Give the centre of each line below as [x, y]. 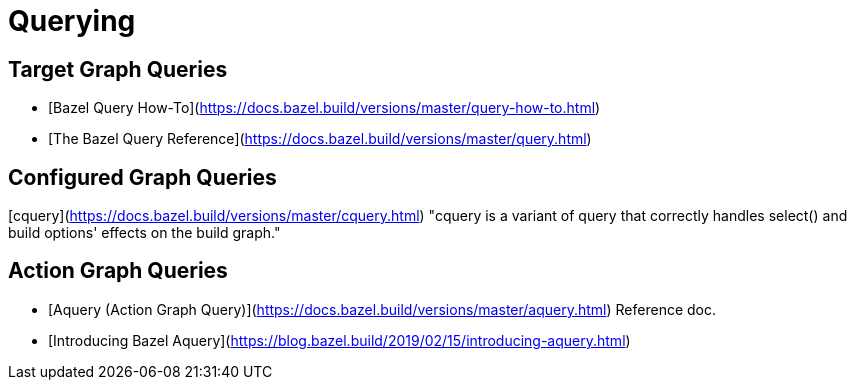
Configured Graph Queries [142, 177]
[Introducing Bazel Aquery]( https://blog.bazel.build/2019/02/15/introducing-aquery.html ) [339, 340]
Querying [72, 21]
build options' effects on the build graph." [144, 233]
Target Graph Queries [118, 69]
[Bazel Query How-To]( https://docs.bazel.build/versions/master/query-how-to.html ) [324, 108]
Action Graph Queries [118, 271]
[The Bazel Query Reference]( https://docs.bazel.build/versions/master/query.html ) [320, 139]
